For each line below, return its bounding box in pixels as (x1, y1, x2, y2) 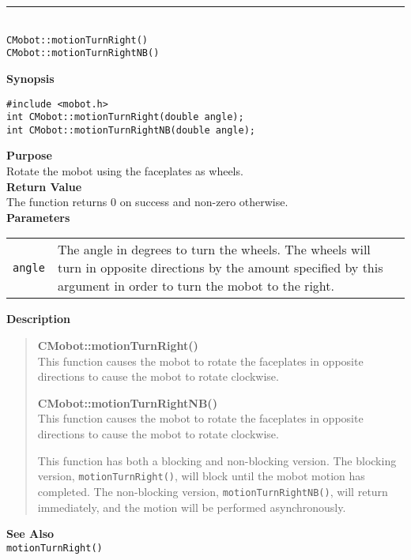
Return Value (6, 178, 82, 194)
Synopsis (6, 70, 55, 86)
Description (6, 310, 71, 327)
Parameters (6, 209, 70, 225)
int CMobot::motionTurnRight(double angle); (6, 111, 244, 123)
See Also (6, 525, 55, 542)
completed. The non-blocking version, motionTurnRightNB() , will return (37, 483, 388, 499)
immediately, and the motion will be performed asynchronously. (37, 498, 346, 515)
